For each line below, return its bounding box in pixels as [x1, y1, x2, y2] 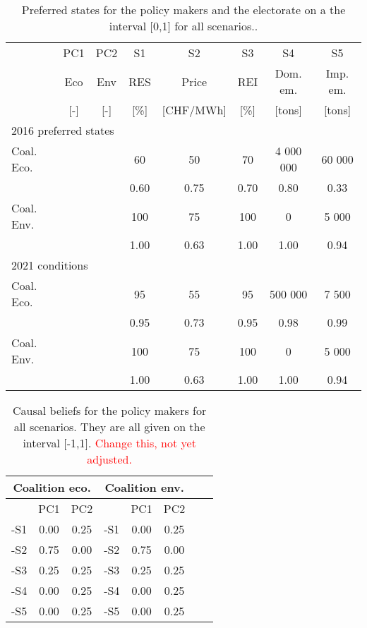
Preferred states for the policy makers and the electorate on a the [21, 1, 346, 18]
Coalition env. [104, 479, 184, 495]
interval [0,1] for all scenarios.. [109, 18, 258, 34]
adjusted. [87, 451, 132, 467]
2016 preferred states [11, 122, 114, 138]
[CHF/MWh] [162, 102, 227, 118]
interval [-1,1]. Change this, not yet [23, 435, 196, 451]
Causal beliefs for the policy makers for [13, 402, 207, 418]
